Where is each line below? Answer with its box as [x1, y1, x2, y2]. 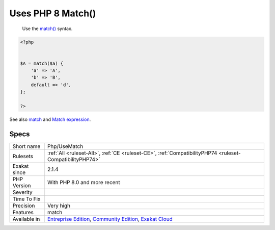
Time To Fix [12, 195, 41, 202]
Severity [12, 189, 33, 196]
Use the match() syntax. [22, 25, 73, 32]
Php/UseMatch [47, 143, 84, 150]
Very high [47, 202, 71, 209]
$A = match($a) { [20, 60, 64, 66]
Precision [12, 202, 35, 209]
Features [12, 209, 34, 216]
